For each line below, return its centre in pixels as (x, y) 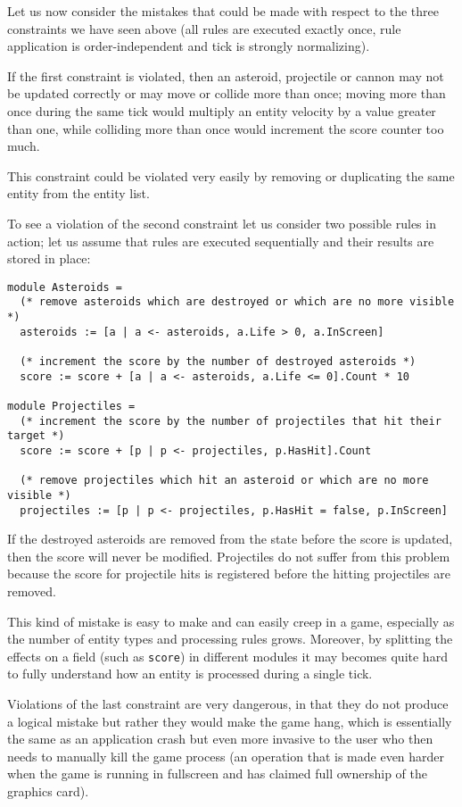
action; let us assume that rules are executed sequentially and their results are (221, 241)
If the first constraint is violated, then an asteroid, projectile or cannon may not (226, 75)
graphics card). (48, 791)
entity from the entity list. (78, 193)
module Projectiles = (71, 406)
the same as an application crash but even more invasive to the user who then (220, 739)
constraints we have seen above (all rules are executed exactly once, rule (204, 28)
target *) (36, 436)
